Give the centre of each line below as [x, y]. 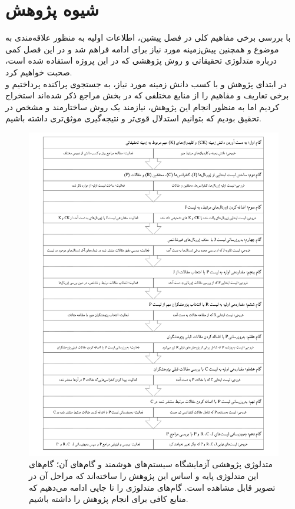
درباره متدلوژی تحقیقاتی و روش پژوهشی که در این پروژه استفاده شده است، [141, 60]
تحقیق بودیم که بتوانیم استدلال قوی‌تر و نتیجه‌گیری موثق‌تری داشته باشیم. [133, 118]
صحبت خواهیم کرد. [39, 72]
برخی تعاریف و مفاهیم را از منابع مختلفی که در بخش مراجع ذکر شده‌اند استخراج [147, 95]
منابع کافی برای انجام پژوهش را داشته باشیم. [109, 499]
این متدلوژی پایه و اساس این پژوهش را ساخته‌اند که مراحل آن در [144, 475]
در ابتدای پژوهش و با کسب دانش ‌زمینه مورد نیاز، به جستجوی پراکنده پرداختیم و [146, 83]
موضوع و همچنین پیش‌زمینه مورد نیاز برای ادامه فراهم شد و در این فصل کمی [142, 49]
